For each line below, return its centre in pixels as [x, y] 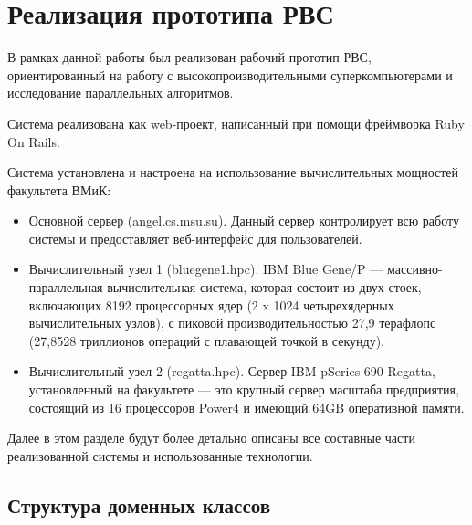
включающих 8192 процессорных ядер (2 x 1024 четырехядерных [211, 304]
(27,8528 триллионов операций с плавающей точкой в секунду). [206, 340]
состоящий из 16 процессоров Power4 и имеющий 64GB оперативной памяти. [246, 407]
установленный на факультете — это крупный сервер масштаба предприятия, [244, 389]
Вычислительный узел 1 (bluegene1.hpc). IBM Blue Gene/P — [206, 269]
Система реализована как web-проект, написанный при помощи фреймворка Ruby [236, 123]
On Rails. [34, 141]
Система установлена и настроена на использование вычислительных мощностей [233, 172]
